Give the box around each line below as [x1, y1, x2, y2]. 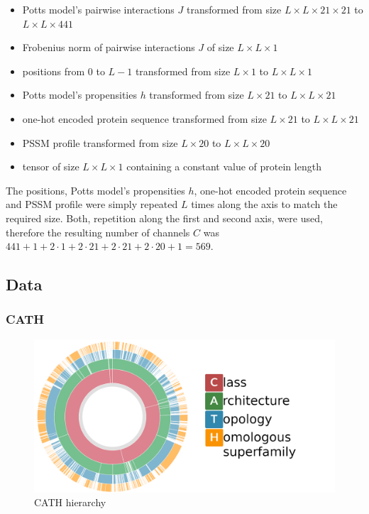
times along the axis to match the [191, 197, 338, 212]
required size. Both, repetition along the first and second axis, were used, [6, 210, 323, 225]
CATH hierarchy [34, 495, 106, 510]
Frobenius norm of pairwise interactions [22, 40, 195, 55]
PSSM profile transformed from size [22, 135, 178, 150]
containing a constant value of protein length [126, 159, 321, 174]
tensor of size [22, 159, 79, 174]
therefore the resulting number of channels [6, 224, 190, 239]
